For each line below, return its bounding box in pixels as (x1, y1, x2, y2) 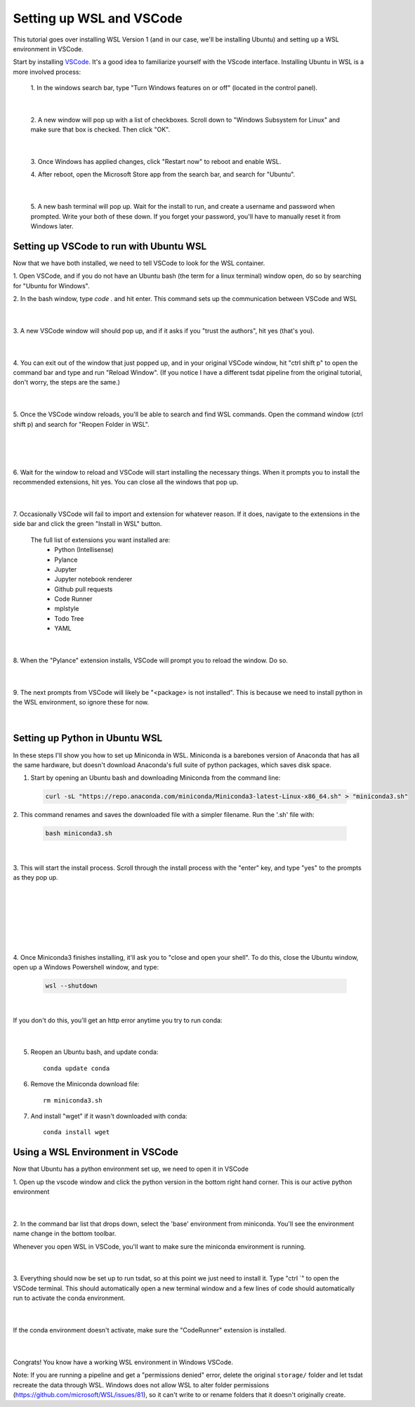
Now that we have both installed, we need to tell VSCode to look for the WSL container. (13, 259, 265, 267)
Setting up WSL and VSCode (13, 11, 183, 26)
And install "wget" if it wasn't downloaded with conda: (30, 1112, 187, 1121)
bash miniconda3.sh (45, 830, 112, 837)
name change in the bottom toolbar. (13, 1229, 117, 1238)
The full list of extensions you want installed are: (30, 535, 171, 544)
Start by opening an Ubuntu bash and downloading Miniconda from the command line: (30, 773, 281, 782)
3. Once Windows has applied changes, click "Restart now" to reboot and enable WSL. (30, 158, 282, 166)
